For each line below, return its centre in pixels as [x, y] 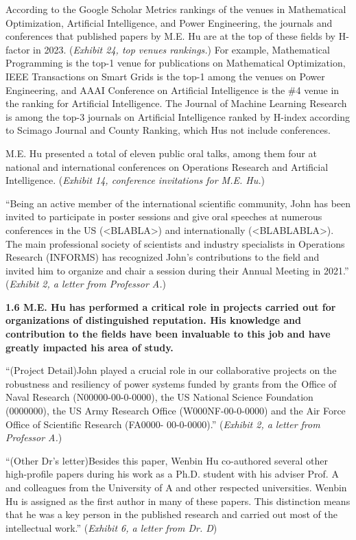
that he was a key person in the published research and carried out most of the [171, 514]
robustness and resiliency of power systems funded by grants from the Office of [171, 383]
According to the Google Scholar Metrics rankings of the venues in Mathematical [176, 9]
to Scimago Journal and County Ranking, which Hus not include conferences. [168, 130]
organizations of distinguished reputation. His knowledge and [153, 320]
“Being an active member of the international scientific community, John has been [178, 203]
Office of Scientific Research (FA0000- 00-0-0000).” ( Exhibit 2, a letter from [163, 424]
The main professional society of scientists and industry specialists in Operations [175, 243]
